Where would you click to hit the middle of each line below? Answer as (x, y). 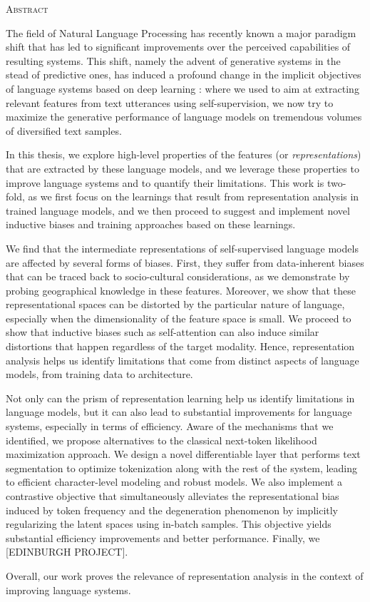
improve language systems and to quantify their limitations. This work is (165, 182)
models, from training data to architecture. (99, 374)
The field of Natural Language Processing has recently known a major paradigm (181, 32)
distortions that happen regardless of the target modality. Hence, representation (180, 346)
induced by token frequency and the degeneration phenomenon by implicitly (172, 510)
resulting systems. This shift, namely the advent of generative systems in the (173, 60)
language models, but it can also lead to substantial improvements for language (179, 412)
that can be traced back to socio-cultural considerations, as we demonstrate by (178, 276)
